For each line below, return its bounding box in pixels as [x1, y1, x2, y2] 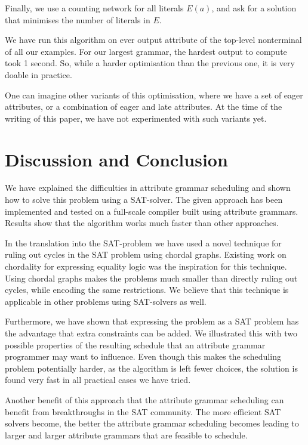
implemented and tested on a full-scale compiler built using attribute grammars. [5, 205, 298, 217]
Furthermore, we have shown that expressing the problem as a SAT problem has [5, 315, 299, 327]
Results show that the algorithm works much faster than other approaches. [5, 217, 279, 229]
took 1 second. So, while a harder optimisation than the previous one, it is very [5, 57, 295, 69]
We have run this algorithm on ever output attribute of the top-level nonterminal [5, 33, 302, 46]
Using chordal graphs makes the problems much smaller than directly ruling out [5, 271, 298, 284]
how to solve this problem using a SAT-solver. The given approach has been [5, 193, 283, 206]
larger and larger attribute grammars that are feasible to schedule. [5, 428, 248, 441]
